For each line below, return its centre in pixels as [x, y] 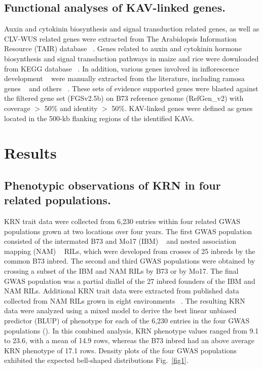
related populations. [58, 200]
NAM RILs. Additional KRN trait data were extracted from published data [122, 291]
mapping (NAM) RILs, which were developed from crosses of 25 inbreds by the [130, 251]
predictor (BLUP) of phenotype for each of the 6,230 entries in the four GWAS [127, 321]
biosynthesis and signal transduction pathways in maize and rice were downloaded [131, 58]
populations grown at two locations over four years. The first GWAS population [128, 231]
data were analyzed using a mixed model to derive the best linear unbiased [120, 310]
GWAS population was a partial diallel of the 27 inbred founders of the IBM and [130, 281]
